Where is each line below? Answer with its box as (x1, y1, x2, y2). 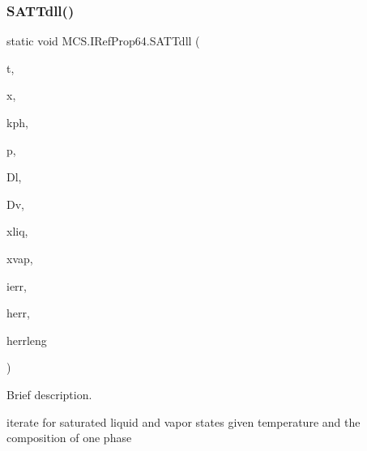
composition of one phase (6, 429, 132, 446)
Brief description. (6, 385, 92, 402)
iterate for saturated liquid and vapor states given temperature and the (6, 413, 361, 430)
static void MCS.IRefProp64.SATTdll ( (6, 32, 200, 49)
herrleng (6, 331, 47, 348)
